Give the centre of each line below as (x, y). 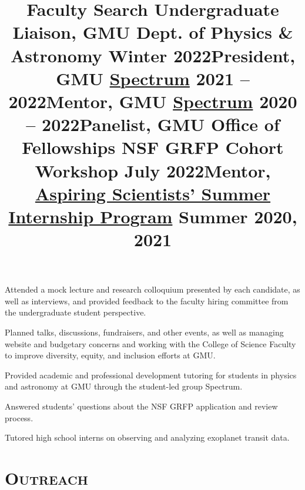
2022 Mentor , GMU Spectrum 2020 (153, 101)
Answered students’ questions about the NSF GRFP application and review (141, 406)
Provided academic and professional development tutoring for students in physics (151, 375)
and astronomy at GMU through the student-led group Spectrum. (124, 386)
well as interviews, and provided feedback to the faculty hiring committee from (147, 301)
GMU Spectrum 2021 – (153, 78)
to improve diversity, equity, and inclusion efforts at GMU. (110, 355)
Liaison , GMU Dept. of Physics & (153, 32)
